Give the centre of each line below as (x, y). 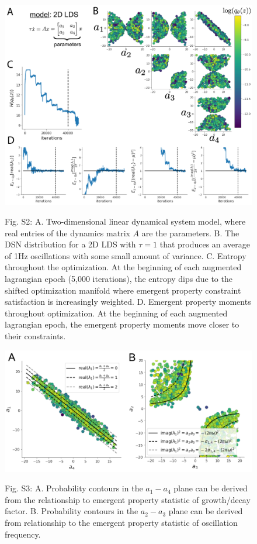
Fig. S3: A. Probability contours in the (74, 488)
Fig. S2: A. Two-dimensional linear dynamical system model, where (125, 221)
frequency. (23, 534)
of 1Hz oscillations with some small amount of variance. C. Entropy (126, 255)
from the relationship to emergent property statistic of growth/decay (128, 499)
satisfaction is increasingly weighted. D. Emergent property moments (128, 302)
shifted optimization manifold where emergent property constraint (123, 290)
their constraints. (35, 335)
